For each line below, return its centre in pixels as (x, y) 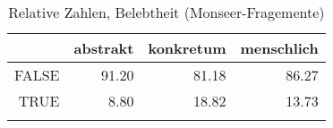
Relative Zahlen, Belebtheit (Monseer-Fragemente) (166, 12)
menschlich (279, 48)
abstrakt (104, 48)
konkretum (187, 48)
